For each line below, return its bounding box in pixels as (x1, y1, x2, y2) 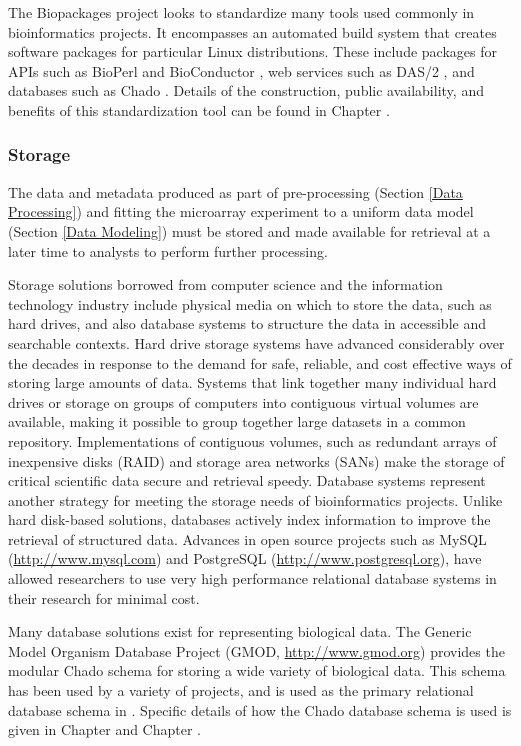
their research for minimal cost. (8, 587, 200, 608)
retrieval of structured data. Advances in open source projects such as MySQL (8, 528, 487, 549)
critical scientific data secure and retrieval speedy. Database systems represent (8, 470, 486, 491)
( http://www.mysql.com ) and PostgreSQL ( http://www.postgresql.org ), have (8, 548, 482, 569)
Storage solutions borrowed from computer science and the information (8, 274, 443, 295)
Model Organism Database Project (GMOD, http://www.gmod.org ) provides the (8, 640, 505, 661)
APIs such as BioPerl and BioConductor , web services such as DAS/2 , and (8, 60, 475, 81)
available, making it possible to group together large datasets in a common (8, 411, 466, 432)
